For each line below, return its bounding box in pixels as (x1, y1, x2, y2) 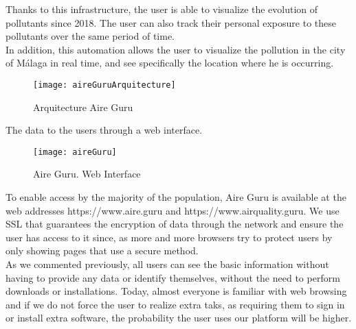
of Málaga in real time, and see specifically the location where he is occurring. (5, 56, 334, 70)
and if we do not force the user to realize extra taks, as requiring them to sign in (5, 297, 345, 311)
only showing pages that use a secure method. (5, 243, 199, 258)
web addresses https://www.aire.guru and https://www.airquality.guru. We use (5, 203, 340, 217)
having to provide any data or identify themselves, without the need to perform (5, 270, 340, 284)
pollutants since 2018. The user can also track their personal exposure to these (5, 15, 336, 29)
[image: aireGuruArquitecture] (33, 80, 176, 90)
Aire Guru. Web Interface (33, 167, 141, 181)
